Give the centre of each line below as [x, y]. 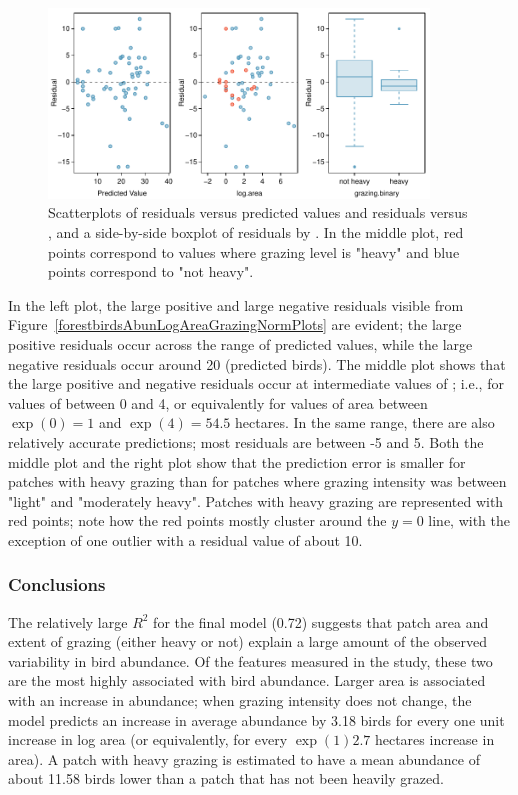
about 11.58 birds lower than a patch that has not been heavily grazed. [226, 778]
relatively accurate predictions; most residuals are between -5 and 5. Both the [246, 441]
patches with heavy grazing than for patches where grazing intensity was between [257, 481]
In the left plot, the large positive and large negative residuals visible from [236, 304]
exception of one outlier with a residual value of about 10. [185, 539]
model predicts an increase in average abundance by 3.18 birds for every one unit [256, 719]
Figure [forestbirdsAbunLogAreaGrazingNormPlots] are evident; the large [235, 324]
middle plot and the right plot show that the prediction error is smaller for [237, 461]
